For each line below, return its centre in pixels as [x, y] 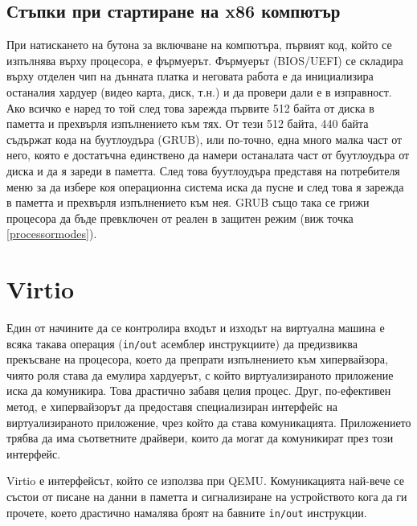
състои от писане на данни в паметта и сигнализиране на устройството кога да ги [207, 497]
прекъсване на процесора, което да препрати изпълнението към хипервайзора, [197, 359]
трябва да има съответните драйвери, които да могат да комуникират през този [200, 438]
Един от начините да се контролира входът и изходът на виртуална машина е [196, 328]
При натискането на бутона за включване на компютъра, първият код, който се [199, 45]
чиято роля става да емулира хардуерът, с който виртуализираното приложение [200, 374]
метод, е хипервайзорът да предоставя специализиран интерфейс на [172, 407]
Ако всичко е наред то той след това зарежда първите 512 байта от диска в [190, 107]
